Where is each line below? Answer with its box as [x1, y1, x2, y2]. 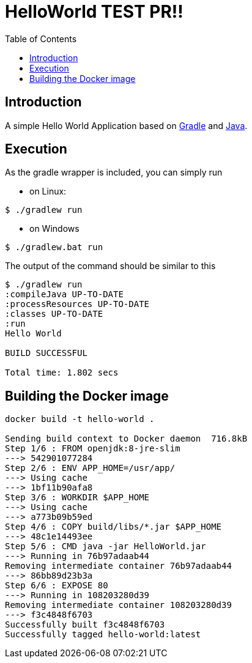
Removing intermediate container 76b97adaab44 [5, 561, 232, 571]
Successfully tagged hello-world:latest [5, 629, 201, 640]
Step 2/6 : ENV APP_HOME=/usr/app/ [5, 463, 176, 473]
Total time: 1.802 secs [5, 368, 119, 378]
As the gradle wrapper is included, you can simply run [5, 167, 223, 178]
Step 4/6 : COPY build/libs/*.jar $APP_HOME [5, 522, 222, 532]
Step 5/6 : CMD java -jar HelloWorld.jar [5, 541, 206, 552]
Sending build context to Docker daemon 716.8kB [5, 434, 248, 444]
